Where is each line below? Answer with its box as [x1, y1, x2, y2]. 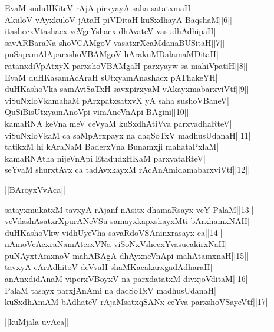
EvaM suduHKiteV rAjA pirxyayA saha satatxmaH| [5, 2, 193, 14]
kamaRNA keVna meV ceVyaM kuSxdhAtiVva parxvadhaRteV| [5, 117, 232, 129]
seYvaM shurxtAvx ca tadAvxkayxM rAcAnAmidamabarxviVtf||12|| [5, 163, 250, 176]
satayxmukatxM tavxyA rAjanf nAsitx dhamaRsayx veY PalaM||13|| [5, 203, 254, 215]
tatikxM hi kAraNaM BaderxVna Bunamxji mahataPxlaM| [5, 140, 219, 153]
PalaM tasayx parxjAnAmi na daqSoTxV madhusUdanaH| [5, 284, 217, 296]
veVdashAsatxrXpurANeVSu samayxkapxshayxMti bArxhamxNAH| [5, 215, 250, 227]
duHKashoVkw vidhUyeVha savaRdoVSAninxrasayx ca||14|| [5, 226, 223, 238]
